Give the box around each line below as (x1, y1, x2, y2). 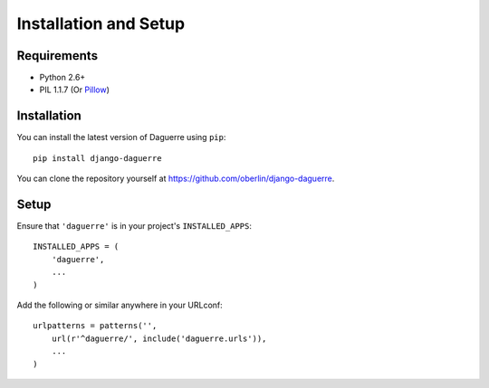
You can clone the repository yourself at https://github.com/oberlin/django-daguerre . (16, 173, 335, 185)
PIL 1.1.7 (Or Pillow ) (39, 84, 110, 95)
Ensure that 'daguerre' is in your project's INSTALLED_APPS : (16, 221, 253, 232)
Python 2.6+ (39, 72, 86, 83)
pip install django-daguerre (33, 153, 162, 163)
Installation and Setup (16, 14, 186, 33)
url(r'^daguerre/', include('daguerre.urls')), (51, 333, 267, 344)
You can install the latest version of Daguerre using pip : (16, 132, 226, 143)
